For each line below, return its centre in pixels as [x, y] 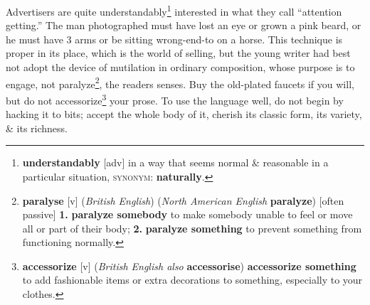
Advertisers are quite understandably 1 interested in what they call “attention [174, 10]
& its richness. [37, 128]
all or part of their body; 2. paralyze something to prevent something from [192, 228]
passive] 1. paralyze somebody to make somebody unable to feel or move [187, 214]
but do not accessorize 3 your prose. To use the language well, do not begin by [175, 99]
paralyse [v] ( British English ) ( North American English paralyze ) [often [183, 200]
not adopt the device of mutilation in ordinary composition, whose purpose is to [180, 67]
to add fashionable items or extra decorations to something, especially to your [192, 280]
